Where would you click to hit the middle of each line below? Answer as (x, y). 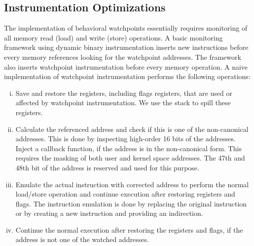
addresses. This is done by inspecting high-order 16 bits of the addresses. (126, 139)
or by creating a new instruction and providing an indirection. (109, 213)
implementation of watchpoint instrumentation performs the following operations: (127, 76)
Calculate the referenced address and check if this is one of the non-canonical (132, 129)
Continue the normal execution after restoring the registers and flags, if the (129, 229)
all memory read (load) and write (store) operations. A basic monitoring (113, 37)
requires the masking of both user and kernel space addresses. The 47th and (130, 158)
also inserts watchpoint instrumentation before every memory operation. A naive (126, 66)
